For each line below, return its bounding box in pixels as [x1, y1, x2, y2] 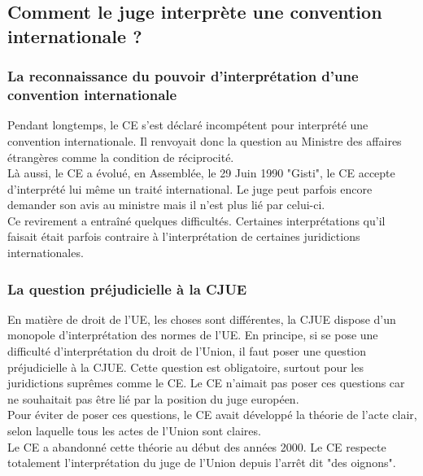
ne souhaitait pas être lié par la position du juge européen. [7, 390, 299, 407]
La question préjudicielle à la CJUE [7, 278, 247, 299]
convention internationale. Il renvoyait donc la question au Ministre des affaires [7, 132, 402, 149]
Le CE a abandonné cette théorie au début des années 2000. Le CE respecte [7, 438, 386, 455]
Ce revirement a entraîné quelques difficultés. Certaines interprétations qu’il [7, 212, 386, 229]
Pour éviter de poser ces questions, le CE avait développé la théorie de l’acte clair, [7, 406, 417, 423]
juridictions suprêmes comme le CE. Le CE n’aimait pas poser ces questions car [7, 374, 405, 391]
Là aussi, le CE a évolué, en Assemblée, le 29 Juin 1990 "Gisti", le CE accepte [7, 164, 395, 181]
